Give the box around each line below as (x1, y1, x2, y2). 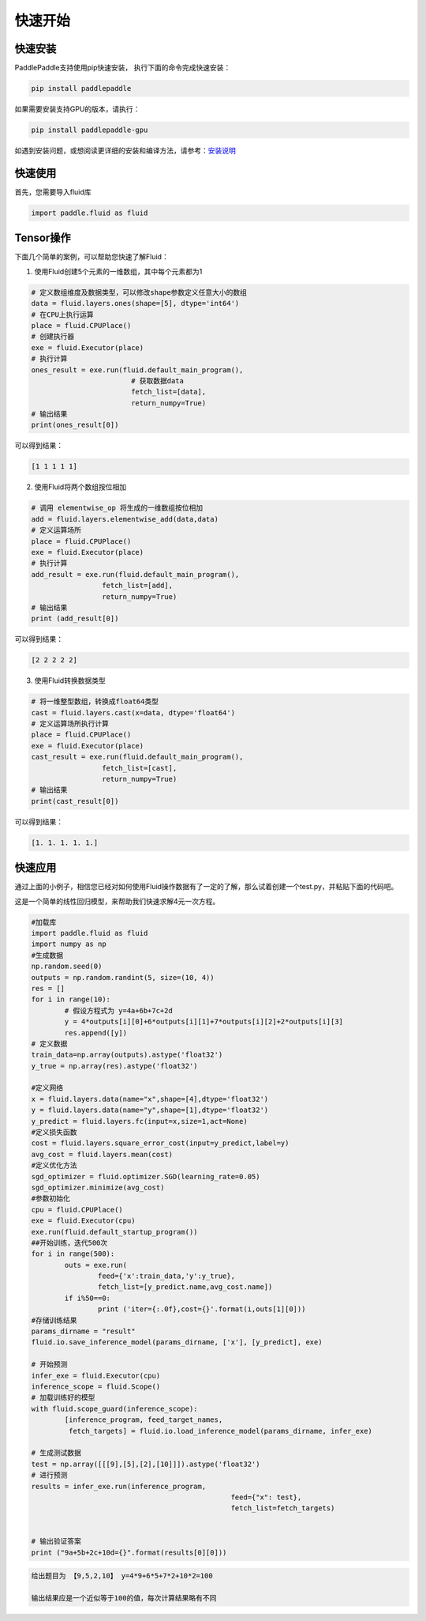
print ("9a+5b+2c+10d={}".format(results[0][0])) (31, 1547, 227, 1557)
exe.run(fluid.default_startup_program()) (31, 1227, 198, 1236)
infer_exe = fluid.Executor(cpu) (31, 1371, 161, 1380)
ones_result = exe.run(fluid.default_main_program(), (31, 365, 244, 375)
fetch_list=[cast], (101, 763, 177, 772)
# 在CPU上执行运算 (31, 310, 94, 319)
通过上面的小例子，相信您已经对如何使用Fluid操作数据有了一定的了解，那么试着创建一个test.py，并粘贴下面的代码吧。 (14, 882, 398, 892)
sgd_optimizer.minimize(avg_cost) (31, 1182, 165, 1192)
